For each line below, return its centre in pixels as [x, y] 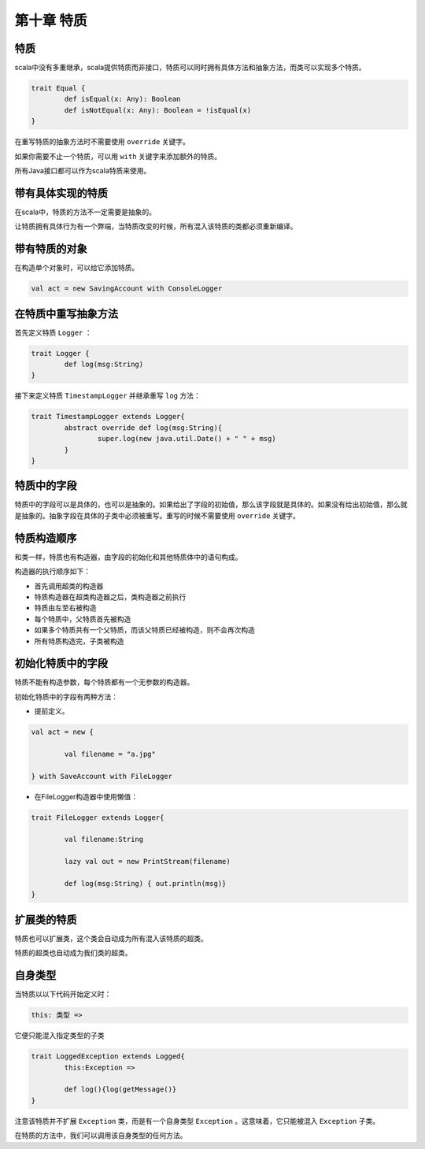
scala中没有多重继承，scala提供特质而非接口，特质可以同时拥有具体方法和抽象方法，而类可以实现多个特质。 [190, 68]
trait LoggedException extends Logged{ [108, 1056]
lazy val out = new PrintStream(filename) [148, 862]
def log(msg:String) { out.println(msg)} [145, 884]
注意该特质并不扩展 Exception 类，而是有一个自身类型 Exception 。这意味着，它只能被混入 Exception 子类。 [197, 1121]
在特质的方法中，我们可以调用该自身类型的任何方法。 [101, 1136]
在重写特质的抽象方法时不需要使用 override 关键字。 [102, 142]
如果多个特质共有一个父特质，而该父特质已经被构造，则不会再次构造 [144, 630]
